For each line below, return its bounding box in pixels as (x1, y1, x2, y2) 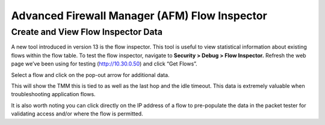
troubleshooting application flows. (11, 91, 96, 98)
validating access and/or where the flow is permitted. (11, 110, 144, 117)
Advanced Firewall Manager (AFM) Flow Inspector (11, 9, 267, 22)
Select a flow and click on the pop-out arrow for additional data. (11, 71, 170, 78)
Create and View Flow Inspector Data (11, 26, 162, 37)
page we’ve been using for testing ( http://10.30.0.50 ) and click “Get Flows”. (11, 60, 198, 67)
